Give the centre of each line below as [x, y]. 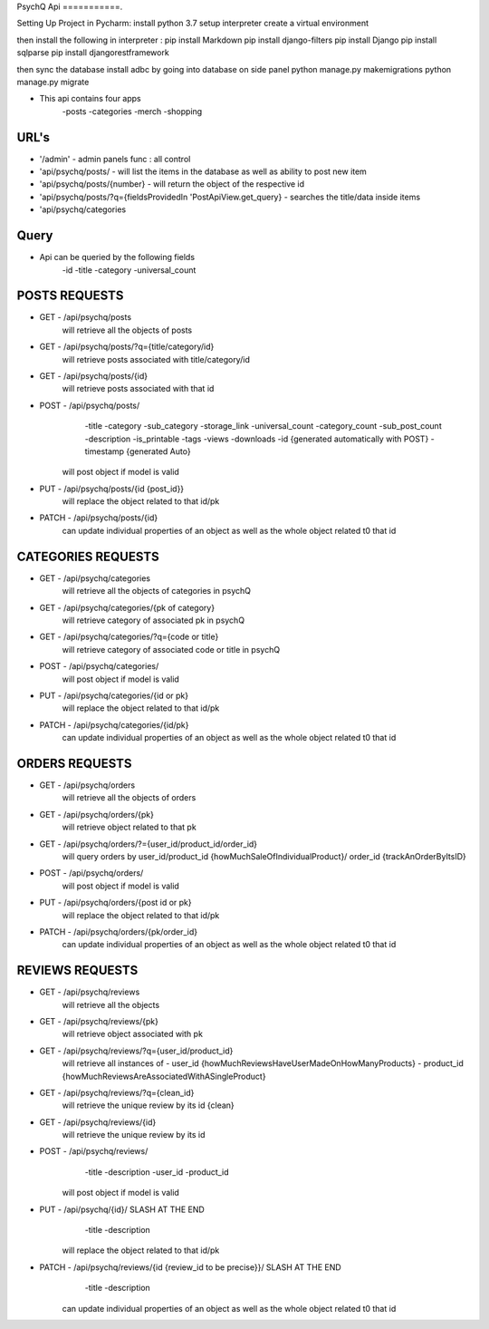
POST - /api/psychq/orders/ [91, 873]
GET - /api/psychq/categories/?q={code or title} [129, 637]
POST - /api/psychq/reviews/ [94, 1151]
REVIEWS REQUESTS [77, 970]
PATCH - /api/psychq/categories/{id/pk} [114, 724]
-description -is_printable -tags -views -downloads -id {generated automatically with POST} [257, 439]
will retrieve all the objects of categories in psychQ [157, 591]
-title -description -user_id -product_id [157, 1172]
